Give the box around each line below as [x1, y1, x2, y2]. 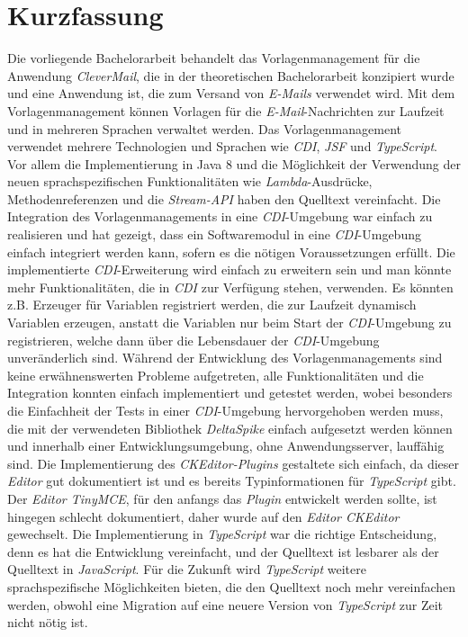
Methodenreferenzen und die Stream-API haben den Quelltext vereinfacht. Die [7, 189, 441, 208]
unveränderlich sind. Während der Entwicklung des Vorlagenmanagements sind [7, 348, 443, 367]
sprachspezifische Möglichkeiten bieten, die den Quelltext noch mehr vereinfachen [7, 577, 456, 596]
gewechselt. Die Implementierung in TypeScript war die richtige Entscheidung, [7, 525, 437, 543]
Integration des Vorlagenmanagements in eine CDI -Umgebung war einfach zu [7, 207, 433, 226]
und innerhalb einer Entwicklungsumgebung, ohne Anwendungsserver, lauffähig [7, 436, 445, 455]
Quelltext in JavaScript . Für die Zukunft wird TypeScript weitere [7, 560, 366, 579]
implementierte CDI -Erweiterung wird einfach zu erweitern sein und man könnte [7, 260, 452, 279]
